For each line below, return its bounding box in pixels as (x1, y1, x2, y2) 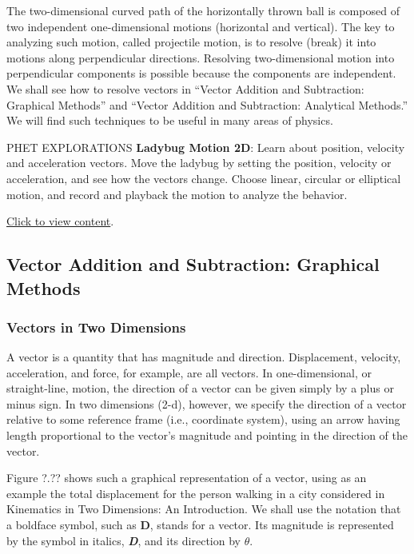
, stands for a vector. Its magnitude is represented (149, 516, 394, 533)
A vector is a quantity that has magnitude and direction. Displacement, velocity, (6, 349, 401, 365)
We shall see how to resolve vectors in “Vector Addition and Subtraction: (6, 80, 364, 97)
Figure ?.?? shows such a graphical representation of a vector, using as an (6, 469, 367, 486)
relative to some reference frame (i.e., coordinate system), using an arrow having (6, 411, 400, 428)
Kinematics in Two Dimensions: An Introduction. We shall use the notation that (6, 500, 401, 517)
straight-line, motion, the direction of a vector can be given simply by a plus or (6, 380, 394, 397)
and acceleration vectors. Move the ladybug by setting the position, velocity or (6, 154, 392, 171)
